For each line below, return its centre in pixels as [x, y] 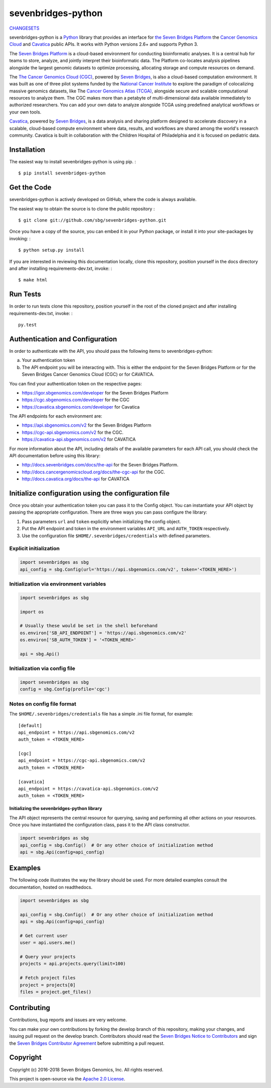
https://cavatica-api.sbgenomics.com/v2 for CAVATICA [79, 439]
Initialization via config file [42, 668]
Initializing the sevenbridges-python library [56, 809]
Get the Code [30, 188]
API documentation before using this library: [55, 456]
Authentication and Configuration [63, 339]
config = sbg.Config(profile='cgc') [65, 689]
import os [32, 612]
